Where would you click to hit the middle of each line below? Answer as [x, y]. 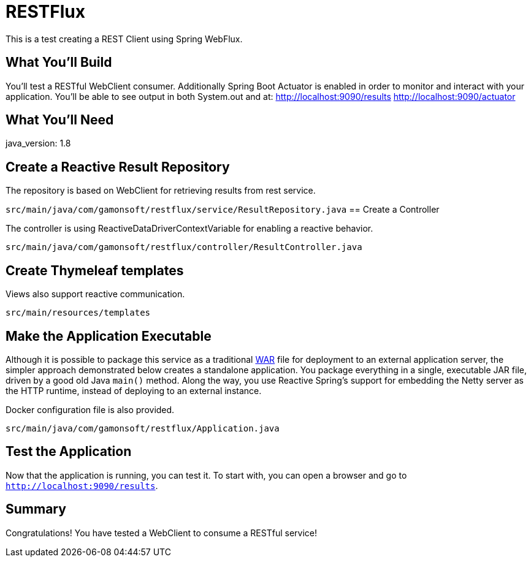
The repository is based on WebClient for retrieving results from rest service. [161, 191]
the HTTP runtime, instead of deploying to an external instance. [134, 390]
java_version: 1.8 [38, 143]
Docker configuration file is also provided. [90, 409]
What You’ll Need [60, 120]
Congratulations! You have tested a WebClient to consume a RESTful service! [161, 533]
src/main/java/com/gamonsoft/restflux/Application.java [143, 428]
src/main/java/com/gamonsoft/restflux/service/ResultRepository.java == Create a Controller [223, 210]
